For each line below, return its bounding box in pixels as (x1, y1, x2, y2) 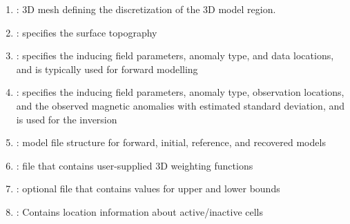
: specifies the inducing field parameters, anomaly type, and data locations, (16, 48, 334, 63)
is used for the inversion (16, 112, 117, 126)
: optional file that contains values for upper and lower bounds (16, 181, 280, 196)
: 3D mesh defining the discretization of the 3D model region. (16, 2, 276, 16)
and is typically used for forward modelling (16, 61, 198, 76)
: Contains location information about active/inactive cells (16, 204, 264, 218)
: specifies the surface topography (16, 25, 157, 39)
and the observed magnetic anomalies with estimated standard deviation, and (16, 98, 345, 112)
